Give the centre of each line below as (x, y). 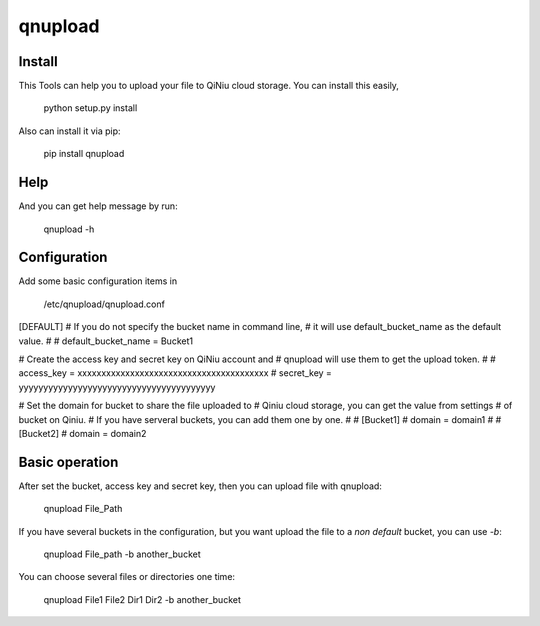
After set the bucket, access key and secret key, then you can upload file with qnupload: (200, 486)
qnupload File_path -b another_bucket (122, 554)
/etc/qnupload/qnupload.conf (104, 304)
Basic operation (68, 461)
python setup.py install (90, 108)
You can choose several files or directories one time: (126, 577)
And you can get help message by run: (98, 206)
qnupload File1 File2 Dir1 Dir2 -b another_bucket (142, 599)
